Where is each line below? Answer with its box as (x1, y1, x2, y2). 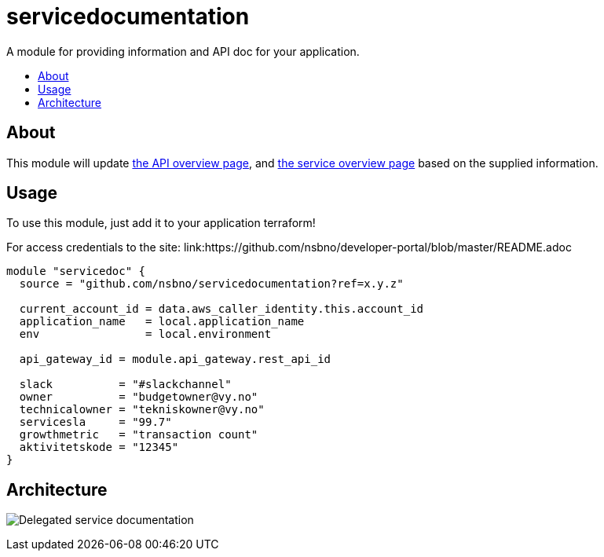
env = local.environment (19, 328, 272, 341)
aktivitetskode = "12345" (19, 441, 179, 454)
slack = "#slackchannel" (19, 378, 232, 391)
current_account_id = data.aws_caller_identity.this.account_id (19, 302, 424, 316)
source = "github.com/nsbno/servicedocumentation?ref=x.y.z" (19, 277, 404, 291)
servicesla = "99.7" (19, 416, 172, 429)
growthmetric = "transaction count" (19, 428, 258, 442)
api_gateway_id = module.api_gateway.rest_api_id (19, 353, 331, 366)
